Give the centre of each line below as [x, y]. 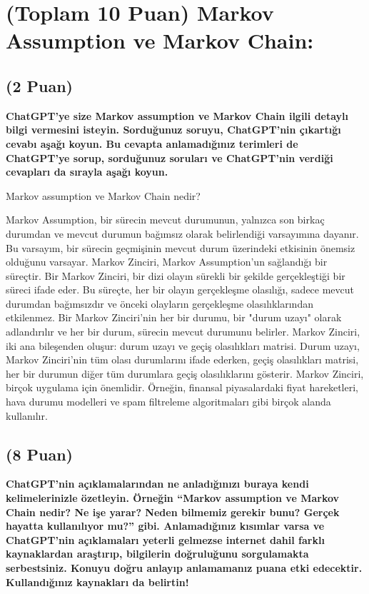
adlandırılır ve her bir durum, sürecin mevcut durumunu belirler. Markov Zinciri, [183, 332]
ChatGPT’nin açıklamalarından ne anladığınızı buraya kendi [157, 484]
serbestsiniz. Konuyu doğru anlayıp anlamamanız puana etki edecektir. [184, 568]
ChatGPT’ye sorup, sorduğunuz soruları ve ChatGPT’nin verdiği [170, 157]
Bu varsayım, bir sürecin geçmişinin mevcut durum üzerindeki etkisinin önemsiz [181, 247]
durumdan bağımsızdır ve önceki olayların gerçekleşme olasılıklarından [160, 303]
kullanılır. [27, 415]
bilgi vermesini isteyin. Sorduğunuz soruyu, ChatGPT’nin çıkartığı [173, 130]
